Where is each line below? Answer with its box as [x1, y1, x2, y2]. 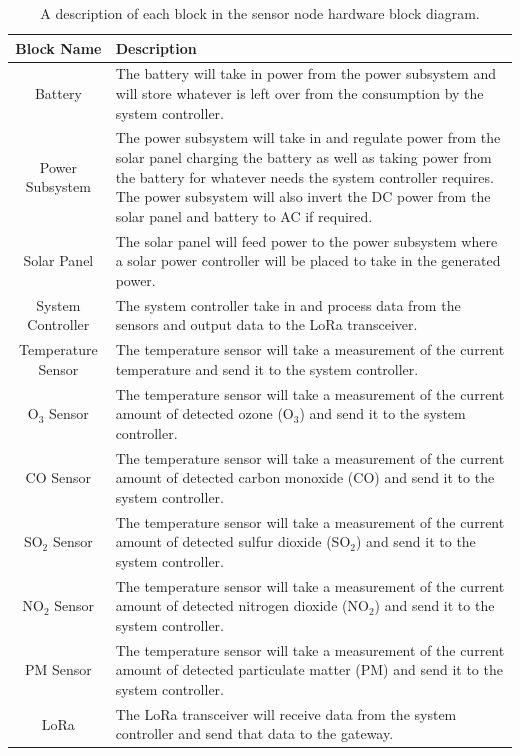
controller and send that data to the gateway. [115, 723, 394, 744]
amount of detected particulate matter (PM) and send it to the [115, 659, 503, 680]
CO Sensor [25, 467, 92, 488]
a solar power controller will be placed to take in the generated [115, 250, 501, 271]
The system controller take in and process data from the [115, 294, 461, 315]
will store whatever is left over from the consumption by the [115, 83, 484, 104]
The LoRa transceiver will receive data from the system [115, 703, 457, 724]
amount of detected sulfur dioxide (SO [115, 531, 351, 552]
